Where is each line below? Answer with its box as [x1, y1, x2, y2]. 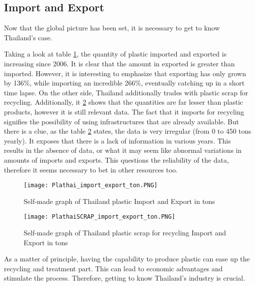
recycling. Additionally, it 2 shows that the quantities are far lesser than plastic [4, 97, 243, 107]
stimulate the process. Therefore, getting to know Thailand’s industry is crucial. [4, 273, 245, 283]
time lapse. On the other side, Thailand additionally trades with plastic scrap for [4, 87, 249, 97]
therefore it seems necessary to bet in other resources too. [4, 164, 178, 174]
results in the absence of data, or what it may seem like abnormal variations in [4, 145, 242, 155]
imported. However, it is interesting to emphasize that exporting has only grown [4, 68, 246, 78]
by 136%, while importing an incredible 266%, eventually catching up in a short [4, 78, 245, 88]
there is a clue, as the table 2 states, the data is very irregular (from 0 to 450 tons [4, 126, 252, 136]
